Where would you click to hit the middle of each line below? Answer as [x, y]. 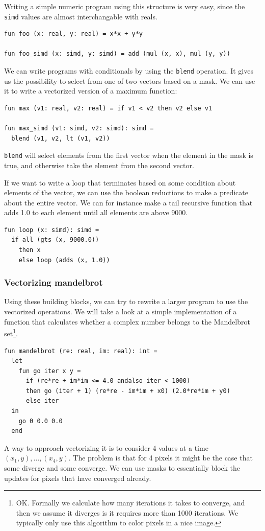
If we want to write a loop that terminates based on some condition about [120, 182]
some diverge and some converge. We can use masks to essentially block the [122, 468]
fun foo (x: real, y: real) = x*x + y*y [74, 34]
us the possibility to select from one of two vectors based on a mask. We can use [130, 80]
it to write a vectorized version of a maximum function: [91, 91]
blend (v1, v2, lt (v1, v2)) [61, 138]
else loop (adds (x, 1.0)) [64, 260]
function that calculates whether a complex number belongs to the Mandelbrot [127, 321]
